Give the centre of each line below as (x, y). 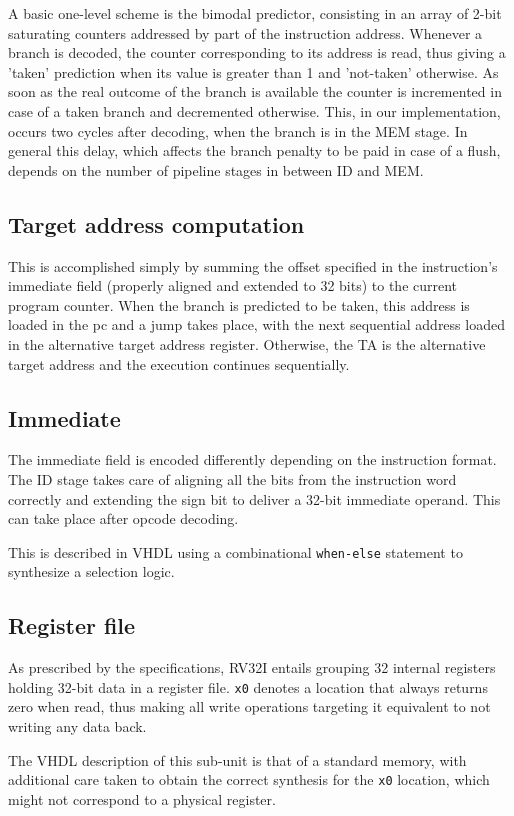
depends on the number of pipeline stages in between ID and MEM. (216, 169)
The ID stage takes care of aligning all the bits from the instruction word (232, 478)
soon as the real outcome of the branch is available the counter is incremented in (255, 91)
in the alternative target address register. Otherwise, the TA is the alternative (247, 343)
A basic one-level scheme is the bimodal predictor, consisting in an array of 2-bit (255, 13)
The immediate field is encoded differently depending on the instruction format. (252, 459)
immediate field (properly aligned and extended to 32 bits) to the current (233, 285)
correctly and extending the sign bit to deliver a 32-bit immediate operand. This (254, 498)
